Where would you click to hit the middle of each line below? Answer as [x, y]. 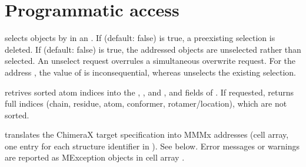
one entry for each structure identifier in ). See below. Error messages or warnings [152, 146]
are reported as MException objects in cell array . [95, 157]
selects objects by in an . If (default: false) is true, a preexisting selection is [140, 38]
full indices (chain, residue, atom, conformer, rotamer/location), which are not [146, 103]
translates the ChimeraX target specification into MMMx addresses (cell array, [147, 134]
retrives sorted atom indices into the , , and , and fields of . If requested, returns [149, 92]
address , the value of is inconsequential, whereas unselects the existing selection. [150, 72]
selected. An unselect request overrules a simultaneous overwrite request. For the [150, 61]
